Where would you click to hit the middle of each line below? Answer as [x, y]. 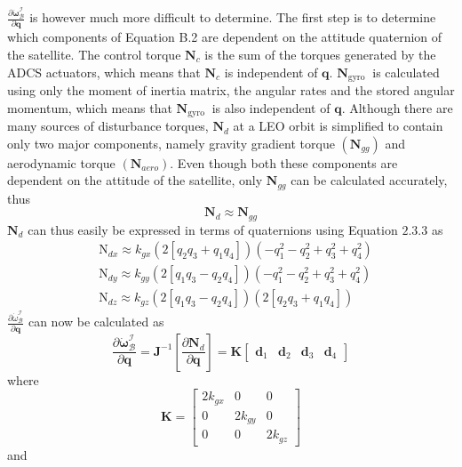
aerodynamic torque [61, 162]
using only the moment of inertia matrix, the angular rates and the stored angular [231, 90]
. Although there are [397, 107]
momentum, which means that [90, 107]
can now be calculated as [96, 322]
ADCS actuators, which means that [104, 72]
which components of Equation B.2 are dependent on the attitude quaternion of [225, 37]
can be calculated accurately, [369, 180]
